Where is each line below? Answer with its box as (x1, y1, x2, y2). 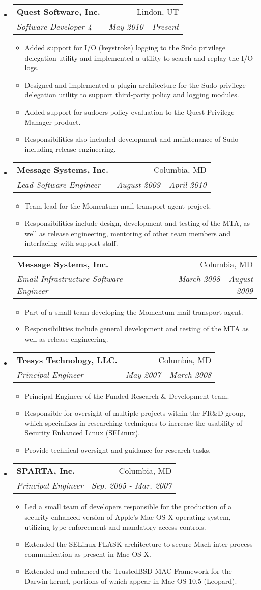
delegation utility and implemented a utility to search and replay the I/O (24, 52, 253, 63)
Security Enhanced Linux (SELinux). (24, 427, 140, 438)
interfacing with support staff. (24, 238, 118, 248)
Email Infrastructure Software (16, 272, 123, 285)
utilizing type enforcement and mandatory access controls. (24, 521, 206, 532)
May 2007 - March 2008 (125, 368, 212, 380)
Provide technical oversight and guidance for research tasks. (24, 444, 211, 455)
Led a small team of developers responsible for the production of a (24, 501, 232, 512)
